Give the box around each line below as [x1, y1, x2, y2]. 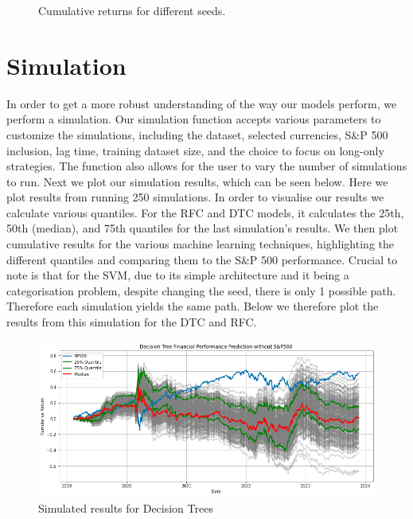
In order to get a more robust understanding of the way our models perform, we [6, 95, 397, 111]
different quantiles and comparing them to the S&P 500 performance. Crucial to [6, 251, 398, 267]
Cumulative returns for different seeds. [38, 2, 226, 18]
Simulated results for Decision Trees [38, 499, 213, 516]
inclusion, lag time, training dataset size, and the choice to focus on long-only [6, 142, 384, 158]
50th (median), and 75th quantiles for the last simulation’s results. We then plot [6, 220, 399, 236]
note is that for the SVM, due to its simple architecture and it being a [6, 267, 349, 283]
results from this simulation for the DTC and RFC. [6, 314, 257, 330]
